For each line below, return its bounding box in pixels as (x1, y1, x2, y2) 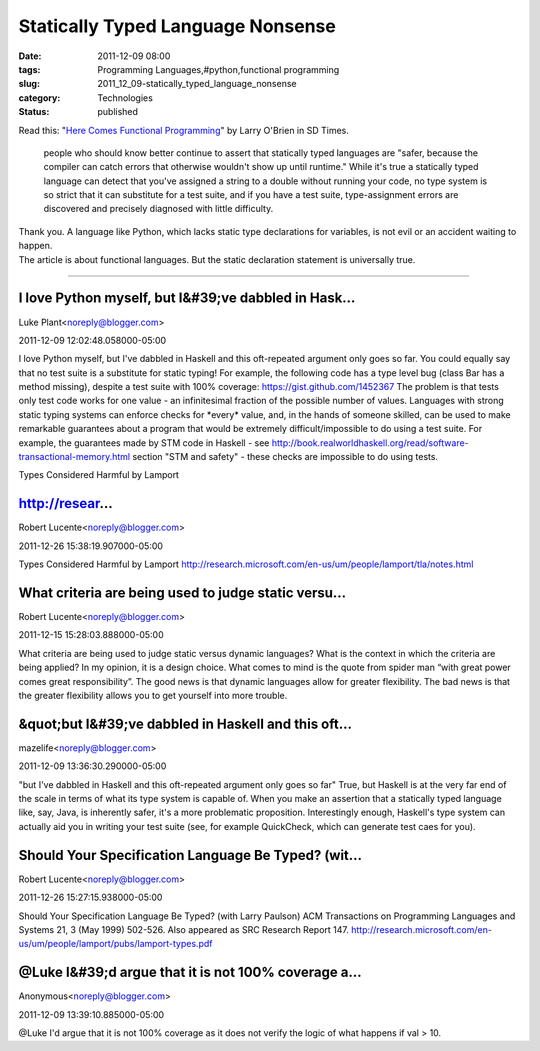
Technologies (97, 91, 154, 104)
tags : (18, 63, 41, 75)
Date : (18, 50, 42, 62)
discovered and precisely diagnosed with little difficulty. (43, 203, 274, 215)
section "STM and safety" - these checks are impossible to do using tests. (131, 451, 439, 463)
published (97, 106, 139, 118)
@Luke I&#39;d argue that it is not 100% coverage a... (18, 964, 362, 981)
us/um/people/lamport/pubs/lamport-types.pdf (18, 938, 213, 950)
